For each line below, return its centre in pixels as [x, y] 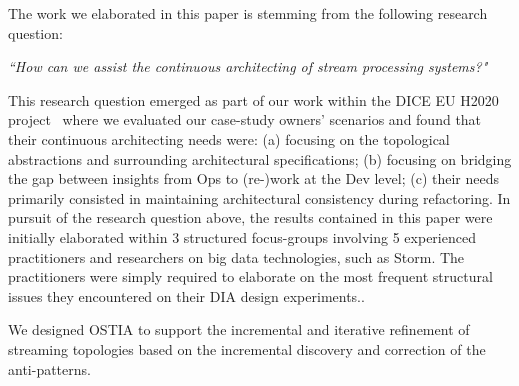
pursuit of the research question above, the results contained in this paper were [250, 217]
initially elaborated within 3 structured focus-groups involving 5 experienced [242, 236]
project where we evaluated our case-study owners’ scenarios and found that [245, 119]
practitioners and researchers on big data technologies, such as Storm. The [236, 256]
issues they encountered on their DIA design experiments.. [186, 295]
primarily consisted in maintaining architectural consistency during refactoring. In [259, 197]
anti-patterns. [49, 368]
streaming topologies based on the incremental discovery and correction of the [247, 348]
